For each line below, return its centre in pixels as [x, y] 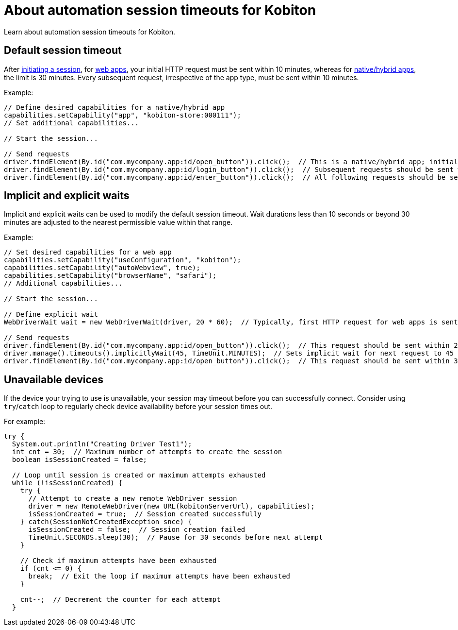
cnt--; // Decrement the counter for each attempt [120, 600]
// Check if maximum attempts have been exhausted [118, 561]
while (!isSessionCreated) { [67, 483]
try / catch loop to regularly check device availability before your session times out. [138, 407]
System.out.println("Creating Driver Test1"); [102, 444]
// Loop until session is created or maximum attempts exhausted [139, 475]
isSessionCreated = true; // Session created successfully [145, 514]
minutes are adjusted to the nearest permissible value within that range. [118, 222]
